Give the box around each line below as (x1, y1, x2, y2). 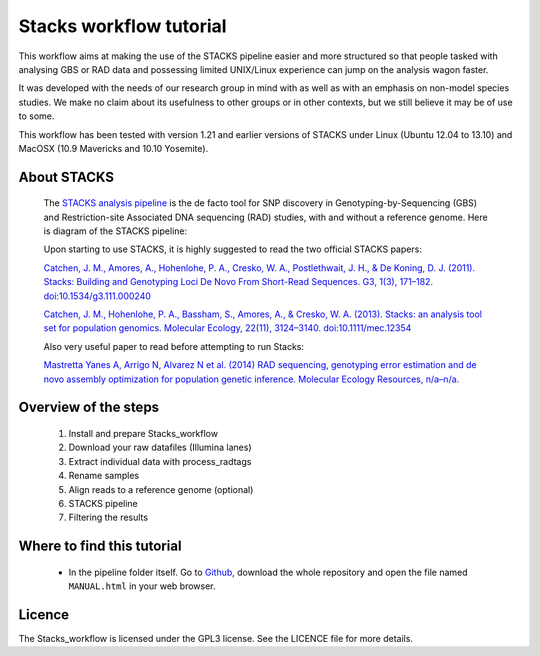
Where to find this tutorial (18, 538, 182, 555)
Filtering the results (68, 511, 149, 524)
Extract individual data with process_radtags (68, 455, 252, 467)
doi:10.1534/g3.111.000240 (43, 290, 152, 302)
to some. (18, 110, 55, 122)
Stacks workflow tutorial (18, 15, 227, 37)
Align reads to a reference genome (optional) (68, 483, 254, 495)
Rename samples (68, 470, 140, 482)
